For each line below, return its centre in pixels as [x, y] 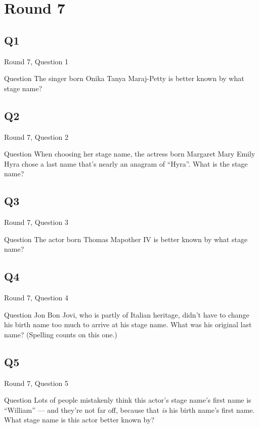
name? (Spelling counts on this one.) [61, 334]
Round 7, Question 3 [36, 222]
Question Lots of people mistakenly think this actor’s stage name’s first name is [128, 400]
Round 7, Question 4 [36, 298]
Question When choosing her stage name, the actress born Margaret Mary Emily [130, 154]
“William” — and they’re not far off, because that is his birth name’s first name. [129, 410]
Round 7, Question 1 [36, 61]
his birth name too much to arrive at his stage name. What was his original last [128, 324]
